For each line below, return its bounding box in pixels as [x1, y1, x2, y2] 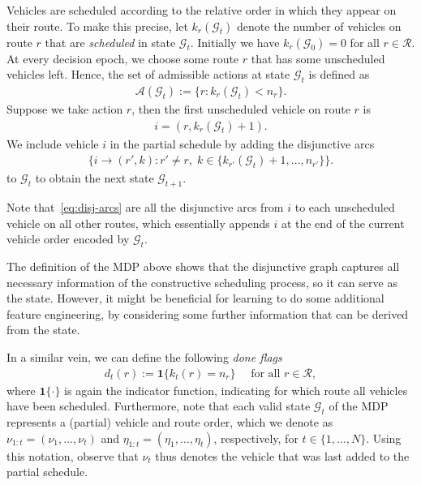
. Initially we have [190, 33, 280, 50]
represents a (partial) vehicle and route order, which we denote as [6, 414, 333, 431]
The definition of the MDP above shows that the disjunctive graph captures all [6, 258, 400, 275]
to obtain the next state [35, 170, 154, 187]
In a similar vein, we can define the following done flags [6, 349, 282, 366]
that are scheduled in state [45, 33, 176, 50]
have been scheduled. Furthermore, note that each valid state [6, 397, 311, 414]
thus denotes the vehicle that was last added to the [155, 447, 410, 464]
